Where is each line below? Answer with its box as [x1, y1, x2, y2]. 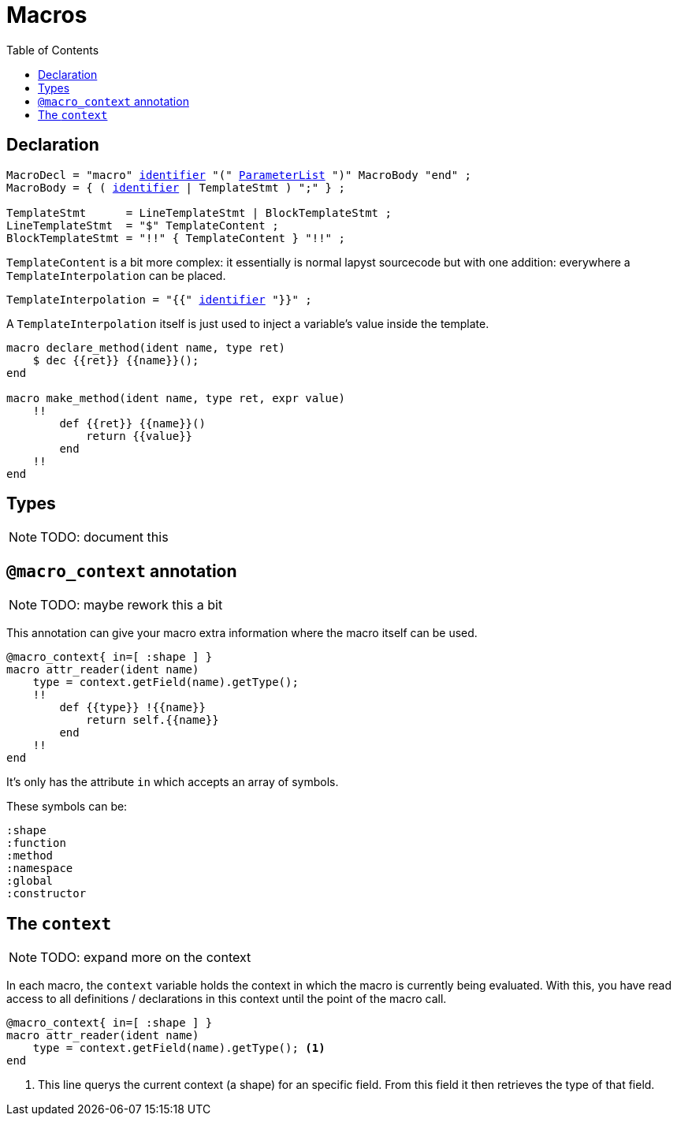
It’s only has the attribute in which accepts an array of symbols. [6, 775, 339, 789]
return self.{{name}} [86, 714, 219, 727]
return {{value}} [86, 429, 193, 442]
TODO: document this [40, 529, 169, 546]
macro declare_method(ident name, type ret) [6, 341, 286, 354]
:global [6, 874, 54, 888]
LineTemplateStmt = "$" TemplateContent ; [6, 218, 279, 232]
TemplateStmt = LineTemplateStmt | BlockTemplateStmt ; [6, 206, 392, 219]
